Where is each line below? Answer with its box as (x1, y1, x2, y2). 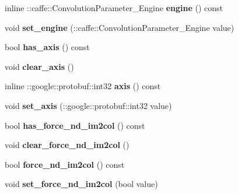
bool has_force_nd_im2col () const (5, 119, 145, 131)
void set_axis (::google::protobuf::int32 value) (5, 99, 172, 111)
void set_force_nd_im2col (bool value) (5, 178, 158, 190)
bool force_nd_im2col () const (5, 158, 125, 170)
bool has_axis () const (5, 41, 90, 53)
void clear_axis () (5, 60, 74, 72)
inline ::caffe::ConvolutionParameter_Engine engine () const (5, 2, 223, 13)
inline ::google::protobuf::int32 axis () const (5, 80, 161, 92)
